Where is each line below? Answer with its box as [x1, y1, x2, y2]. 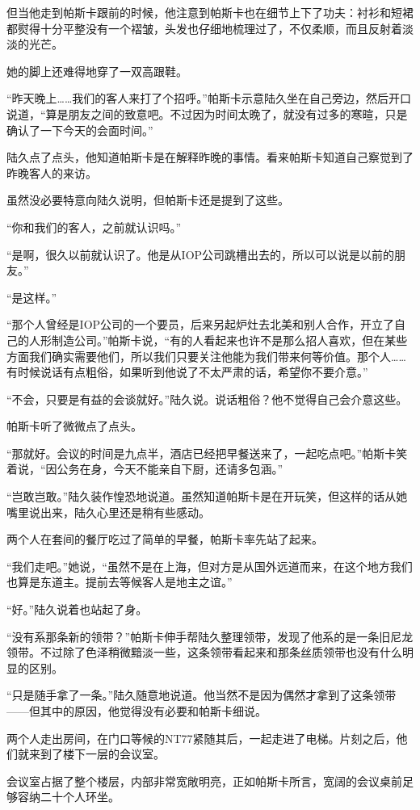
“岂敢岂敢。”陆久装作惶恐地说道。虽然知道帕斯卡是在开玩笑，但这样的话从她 [6, 488, 408, 505]
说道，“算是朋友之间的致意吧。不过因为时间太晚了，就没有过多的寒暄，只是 [6, 105, 408, 122]
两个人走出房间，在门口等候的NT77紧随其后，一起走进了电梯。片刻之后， [6, 729, 397, 746]
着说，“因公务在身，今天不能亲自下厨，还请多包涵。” [6, 460, 283, 477]
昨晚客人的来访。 [6, 164, 97, 181]
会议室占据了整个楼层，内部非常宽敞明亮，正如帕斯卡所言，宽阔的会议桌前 [6, 772, 402, 789]
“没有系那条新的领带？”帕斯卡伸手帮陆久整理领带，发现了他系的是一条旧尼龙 [6, 627, 414, 644]
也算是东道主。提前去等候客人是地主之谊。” [6, 573, 233, 590]
